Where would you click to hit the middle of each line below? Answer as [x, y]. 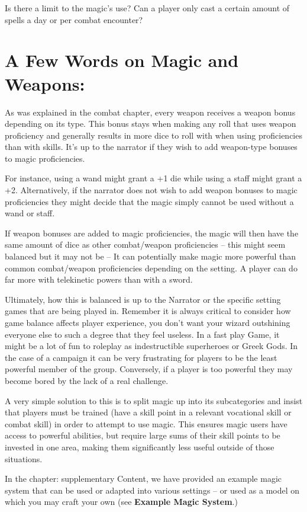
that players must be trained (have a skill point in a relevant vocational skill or [148, 412]
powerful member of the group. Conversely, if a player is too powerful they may [149, 369]
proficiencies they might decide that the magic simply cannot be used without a [149, 201]
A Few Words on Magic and [122, 60]
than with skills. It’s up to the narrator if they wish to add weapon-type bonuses [151, 147]
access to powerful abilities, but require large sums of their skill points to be [143, 435]
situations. [24, 458]
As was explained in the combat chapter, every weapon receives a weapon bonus [150, 112]
